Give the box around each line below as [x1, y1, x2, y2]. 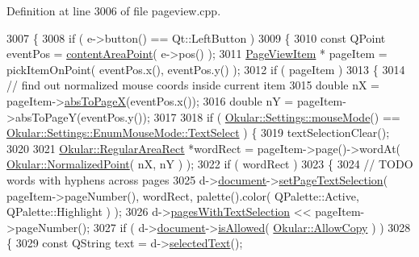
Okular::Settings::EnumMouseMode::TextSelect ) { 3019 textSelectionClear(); [6, 124, 390, 141]
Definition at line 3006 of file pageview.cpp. [6, 2, 221, 19]
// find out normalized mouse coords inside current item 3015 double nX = [6, 77, 380, 93]
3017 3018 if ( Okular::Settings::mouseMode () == [153, 108, 400, 125]
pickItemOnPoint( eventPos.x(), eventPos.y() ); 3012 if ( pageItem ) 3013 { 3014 [6, 60, 405, 77]
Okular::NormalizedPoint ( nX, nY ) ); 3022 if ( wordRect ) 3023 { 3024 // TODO [6, 155, 413, 172]
